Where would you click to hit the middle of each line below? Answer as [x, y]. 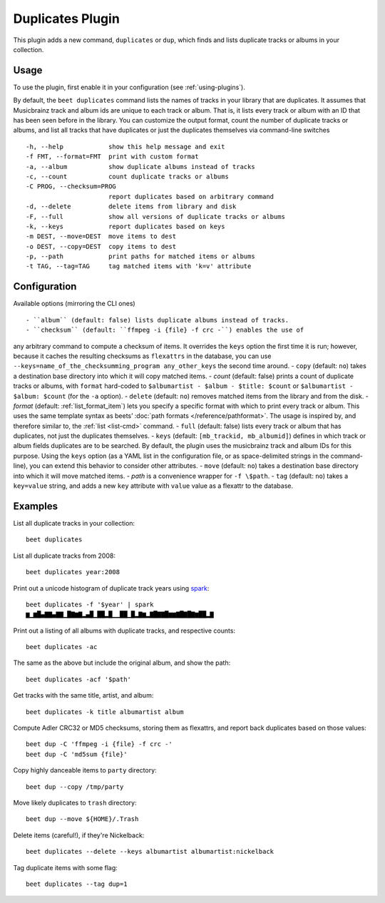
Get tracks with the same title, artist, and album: [83, 695]
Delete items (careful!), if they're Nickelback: [79, 835]
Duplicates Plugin [67, 19]
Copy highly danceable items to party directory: [85, 770]
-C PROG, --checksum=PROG [71, 187]
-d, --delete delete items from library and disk [131, 206]
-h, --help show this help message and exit [125, 147]
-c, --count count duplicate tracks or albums [128, 176]
